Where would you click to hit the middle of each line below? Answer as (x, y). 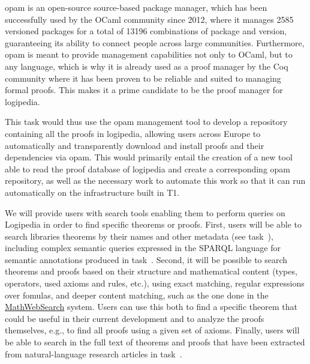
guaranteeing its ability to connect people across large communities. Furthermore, (155, 42)
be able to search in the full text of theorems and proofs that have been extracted (155, 342)
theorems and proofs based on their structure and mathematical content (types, (151, 271)
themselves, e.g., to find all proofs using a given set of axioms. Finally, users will (152, 330)
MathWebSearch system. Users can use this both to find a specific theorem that (151, 307)
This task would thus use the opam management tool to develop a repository (146, 122)
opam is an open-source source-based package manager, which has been (136, 7)
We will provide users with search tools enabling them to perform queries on (145, 212)
